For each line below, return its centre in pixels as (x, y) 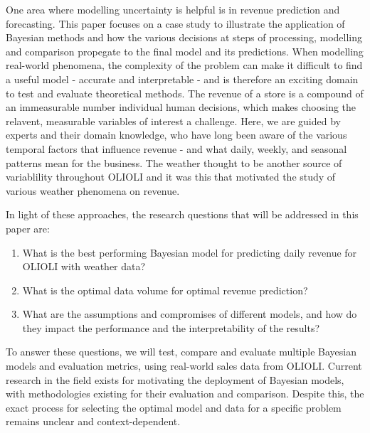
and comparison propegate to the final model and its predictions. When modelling (185, 51)
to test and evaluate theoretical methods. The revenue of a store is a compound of (185, 93)
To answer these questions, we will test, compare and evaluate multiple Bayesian (181, 352)
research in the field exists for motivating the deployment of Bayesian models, (175, 379)
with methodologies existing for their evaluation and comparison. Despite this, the (185, 394)
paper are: (28, 228)
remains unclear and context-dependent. (93, 421)
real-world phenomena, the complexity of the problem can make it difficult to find (184, 65)
